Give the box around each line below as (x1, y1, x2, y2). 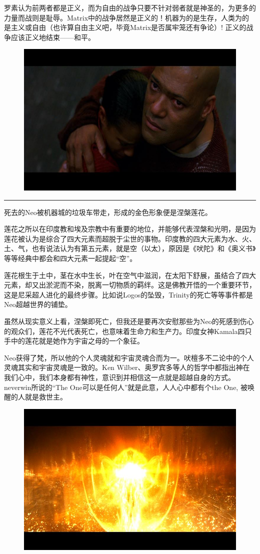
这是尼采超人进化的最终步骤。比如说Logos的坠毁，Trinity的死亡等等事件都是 (4, 289, 253, 299)
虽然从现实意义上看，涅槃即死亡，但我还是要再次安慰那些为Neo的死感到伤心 (4, 315, 254, 326)
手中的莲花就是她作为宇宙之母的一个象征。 (4, 335, 144, 346)
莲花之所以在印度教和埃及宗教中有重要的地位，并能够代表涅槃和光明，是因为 (4, 223, 256, 234)
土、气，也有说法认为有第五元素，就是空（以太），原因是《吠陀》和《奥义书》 (4, 243, 256, 253)
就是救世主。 (24, 391, 67, 402)
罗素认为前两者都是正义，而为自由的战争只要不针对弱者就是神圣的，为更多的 (4, 2, 256, 12)
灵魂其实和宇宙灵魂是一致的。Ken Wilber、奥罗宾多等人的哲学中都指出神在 (4, 362, 250, 372)
